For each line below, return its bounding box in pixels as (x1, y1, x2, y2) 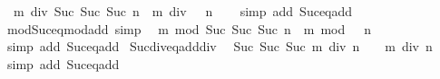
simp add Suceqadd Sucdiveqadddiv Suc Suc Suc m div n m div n (6, 37, 433, 56)
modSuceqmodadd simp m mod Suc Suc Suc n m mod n (6, 19, 372, 38)
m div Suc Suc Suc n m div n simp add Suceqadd (13, 2, 353, 20)
